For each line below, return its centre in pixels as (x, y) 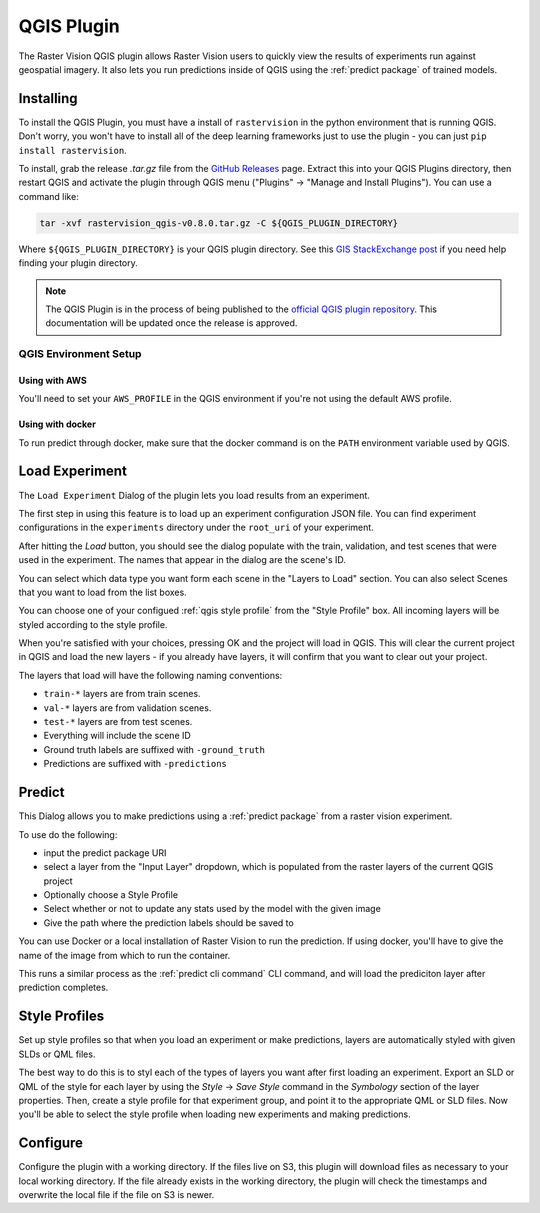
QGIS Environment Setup (80, 354)
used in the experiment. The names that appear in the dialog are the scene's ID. (182, 560)
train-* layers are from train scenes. (122, 694)
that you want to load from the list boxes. (102, 592)
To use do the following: (68, 834)
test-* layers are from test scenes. (118, 722)
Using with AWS (52, 380)
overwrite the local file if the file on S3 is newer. (116, 1194)
